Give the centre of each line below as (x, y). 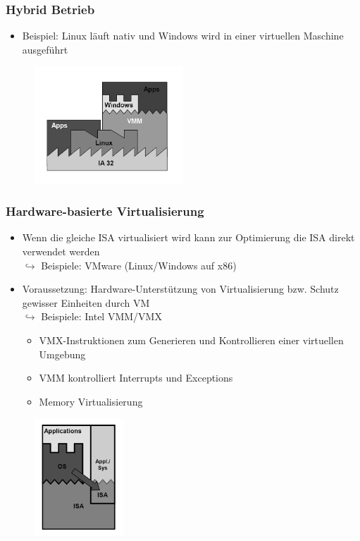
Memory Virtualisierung (91, 401)
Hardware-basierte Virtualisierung (105, 211)
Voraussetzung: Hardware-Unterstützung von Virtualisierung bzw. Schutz (180, 289)
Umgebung (62, 354)
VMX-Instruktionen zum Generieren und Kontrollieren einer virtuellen (191, 340)
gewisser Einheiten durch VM (86, 302)
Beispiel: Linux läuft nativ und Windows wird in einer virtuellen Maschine (183, 36)
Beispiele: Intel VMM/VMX (101, 316)
